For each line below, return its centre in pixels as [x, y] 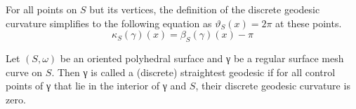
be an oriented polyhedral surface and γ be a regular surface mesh [202, 58]
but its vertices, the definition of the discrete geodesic [205, 9]
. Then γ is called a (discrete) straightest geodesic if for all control [193, 72]
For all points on [41, 9]
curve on [24, 72]
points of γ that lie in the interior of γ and [96, 86]
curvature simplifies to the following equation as [109, 23]
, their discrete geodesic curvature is [273, 86]
